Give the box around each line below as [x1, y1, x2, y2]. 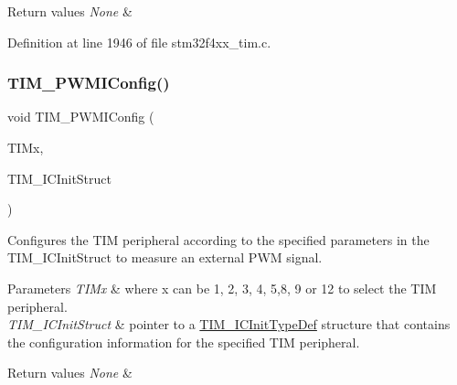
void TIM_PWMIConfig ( [7, 107, 154, 126]
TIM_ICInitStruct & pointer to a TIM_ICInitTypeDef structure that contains [7, 315, 451, 334]
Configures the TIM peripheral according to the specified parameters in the [7, 230, 430, 249]
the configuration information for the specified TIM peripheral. [7, 332, 360, 351]
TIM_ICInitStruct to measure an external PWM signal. [7, 248, 323, 267]
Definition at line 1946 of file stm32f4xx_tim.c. [7, 32, 271, 51]
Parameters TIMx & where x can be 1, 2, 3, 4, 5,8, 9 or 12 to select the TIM [7, 278, 437, 297]
